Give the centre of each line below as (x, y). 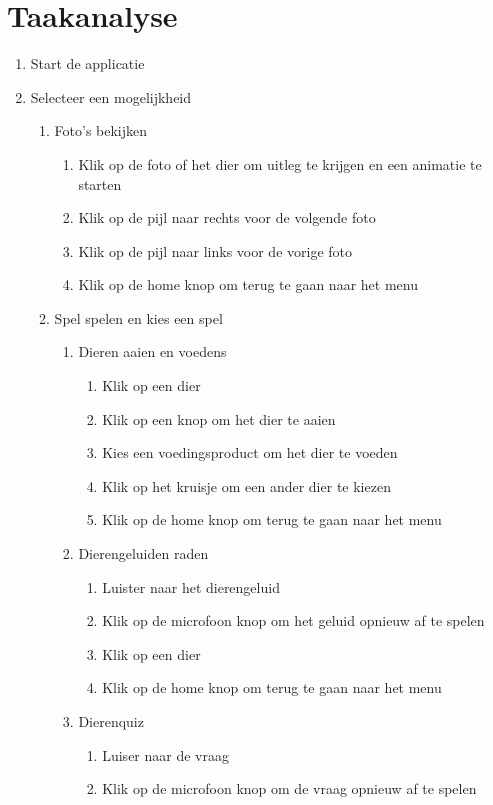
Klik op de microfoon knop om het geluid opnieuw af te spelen (293, 620)
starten (100, 183)
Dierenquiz (111, 721)
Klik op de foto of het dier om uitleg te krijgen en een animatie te (280, 163)
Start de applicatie (87, 63)
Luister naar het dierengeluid (191, 586)
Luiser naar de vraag (165, 754)
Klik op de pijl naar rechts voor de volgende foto (227, 217)
